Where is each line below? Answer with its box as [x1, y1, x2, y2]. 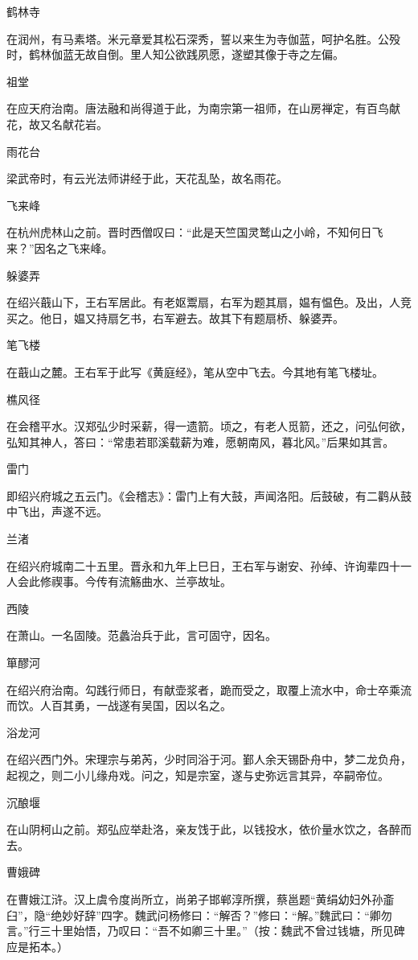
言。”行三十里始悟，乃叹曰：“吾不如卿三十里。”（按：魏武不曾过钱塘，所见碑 [6, 922, 405, 939]
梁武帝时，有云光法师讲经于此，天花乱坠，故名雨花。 [6, 170, 288, 187]
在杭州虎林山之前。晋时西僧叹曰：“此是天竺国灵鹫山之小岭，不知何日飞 [6, 224, 383, 241]
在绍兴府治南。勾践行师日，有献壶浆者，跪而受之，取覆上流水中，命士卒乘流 [6, 681, 412, 698]
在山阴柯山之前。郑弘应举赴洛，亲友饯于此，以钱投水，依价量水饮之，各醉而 [6, 821, 412, 838]
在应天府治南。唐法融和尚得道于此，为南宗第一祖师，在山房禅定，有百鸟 [6, 100, 389, 117]
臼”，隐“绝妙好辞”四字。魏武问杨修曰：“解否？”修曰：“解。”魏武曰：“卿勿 [6, 906, 392, 923]
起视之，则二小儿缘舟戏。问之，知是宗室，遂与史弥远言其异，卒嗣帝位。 [6, 767, 389, 783]
